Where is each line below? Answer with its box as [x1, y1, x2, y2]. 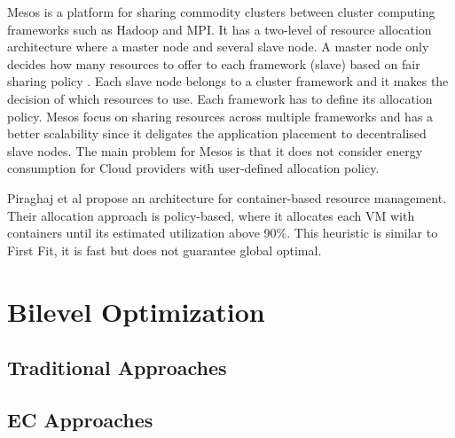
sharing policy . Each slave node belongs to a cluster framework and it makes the [7, 72, 449, 90]
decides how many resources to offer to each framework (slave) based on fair [7, 54, 420, 73]
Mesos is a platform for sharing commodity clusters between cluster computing [7, 3, 435, 20]
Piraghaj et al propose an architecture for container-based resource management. [7, 188, 447, 207]
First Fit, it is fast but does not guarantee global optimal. [7, 240, 322, 259]
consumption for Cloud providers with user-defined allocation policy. [7, 159, 380, 177]
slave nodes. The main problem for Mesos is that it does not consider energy [7, 141, 423, 160]
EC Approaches [7, 405, 153, 433]
